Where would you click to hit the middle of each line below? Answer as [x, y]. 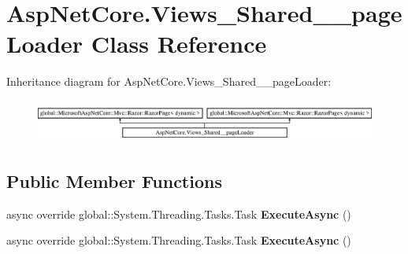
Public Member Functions [114, 181]
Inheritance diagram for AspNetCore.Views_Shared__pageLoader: [169, 81]
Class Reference [179, 44]
